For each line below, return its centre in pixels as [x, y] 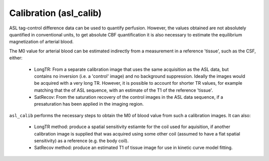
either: [16, 58]
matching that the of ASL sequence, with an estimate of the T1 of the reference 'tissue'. [124, 90]
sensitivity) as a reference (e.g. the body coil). [81, 141]
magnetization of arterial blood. [42, 42]
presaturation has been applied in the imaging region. [89, 104]
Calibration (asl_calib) [56, 13]
